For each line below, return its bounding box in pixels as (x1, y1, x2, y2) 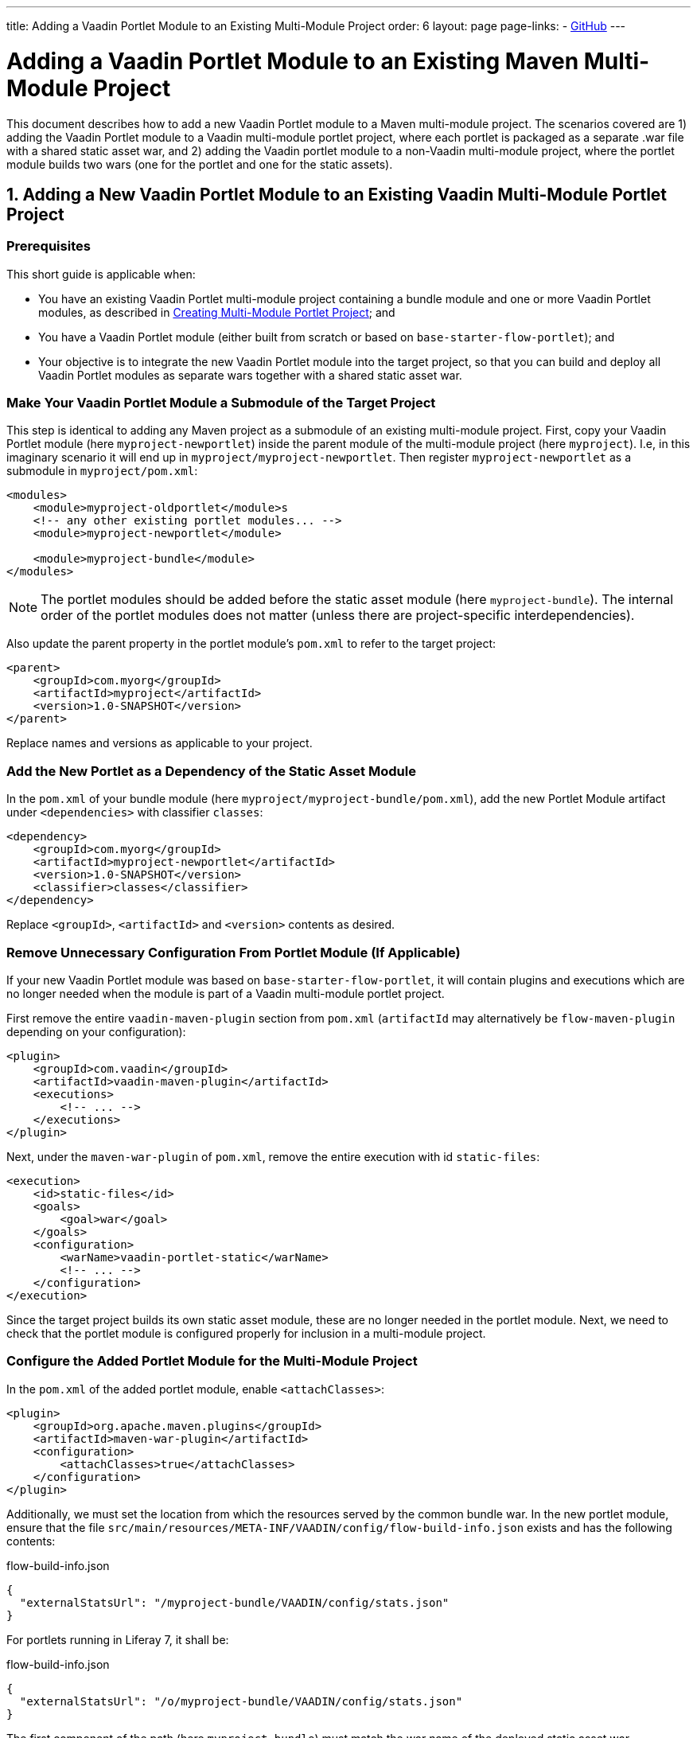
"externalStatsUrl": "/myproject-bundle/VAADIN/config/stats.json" (19, 1596, 450, 1609)
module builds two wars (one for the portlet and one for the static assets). (6, 157, 393, 171)
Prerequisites (6, 238, 91, 255)
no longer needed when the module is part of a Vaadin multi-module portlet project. (6, 986, 445, 1000)
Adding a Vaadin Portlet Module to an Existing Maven (6, 47, 579, 75)
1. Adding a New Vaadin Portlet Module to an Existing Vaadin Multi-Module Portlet (6, 184, 668, 205)
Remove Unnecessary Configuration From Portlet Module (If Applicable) (6, 944, 461, 961)
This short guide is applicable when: (6, 267, 196, 281)
